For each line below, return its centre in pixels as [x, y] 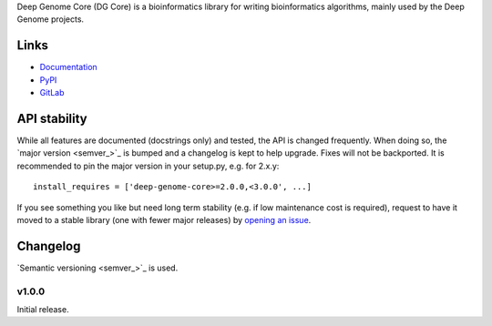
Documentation [68, 67]
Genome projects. [51, 19]
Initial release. [43, 309]
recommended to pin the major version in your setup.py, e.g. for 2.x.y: [148, 166]
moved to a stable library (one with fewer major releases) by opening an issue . [164, 219]
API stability [52, 118]
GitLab [52, 93]
